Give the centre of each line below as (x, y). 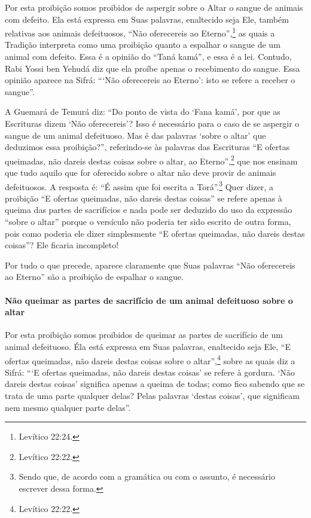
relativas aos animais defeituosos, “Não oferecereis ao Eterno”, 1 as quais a (140, 32)
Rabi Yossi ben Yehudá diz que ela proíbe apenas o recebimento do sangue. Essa (153, 68)
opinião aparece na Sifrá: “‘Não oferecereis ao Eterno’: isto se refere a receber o (150, 80)
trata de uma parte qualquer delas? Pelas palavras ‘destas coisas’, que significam (152, 396)
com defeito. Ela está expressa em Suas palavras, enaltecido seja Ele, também (147, 19)
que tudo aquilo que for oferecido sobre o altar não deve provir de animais (141, 173)
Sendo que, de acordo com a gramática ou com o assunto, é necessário (147, 476)
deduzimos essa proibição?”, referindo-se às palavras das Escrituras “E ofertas (147, 147)
